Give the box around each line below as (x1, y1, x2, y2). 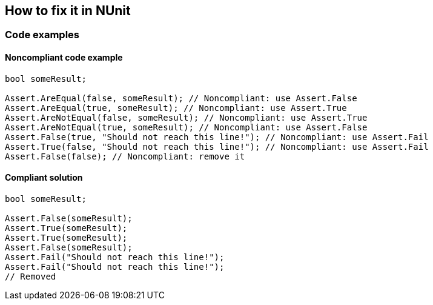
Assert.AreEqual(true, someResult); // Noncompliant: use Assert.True (5, 102, 347, 113)
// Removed (5, 271, 56, 281)
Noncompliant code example (5, 52, 123, 63)
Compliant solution (5, 172, 83, 183)
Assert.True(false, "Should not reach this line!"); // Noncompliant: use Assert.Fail (5, 141, 429, 152)
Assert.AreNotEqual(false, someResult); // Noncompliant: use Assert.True (5, 112, 368, 122)
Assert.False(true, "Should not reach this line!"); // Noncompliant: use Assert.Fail (5, 132, 429, 142)
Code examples (5, 28, 80, 41)
